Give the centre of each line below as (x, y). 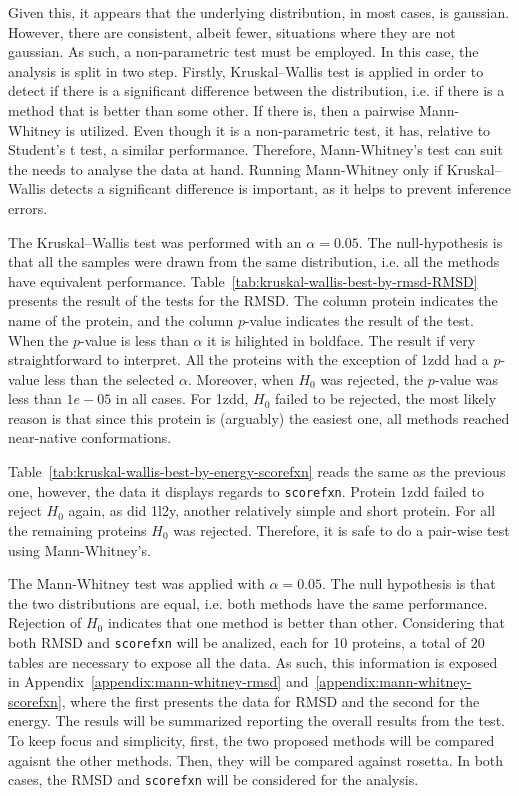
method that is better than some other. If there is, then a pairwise (211, 109)
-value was (466, 378)
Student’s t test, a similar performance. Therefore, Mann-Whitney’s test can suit (255, 149)
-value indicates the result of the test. (359, 319)
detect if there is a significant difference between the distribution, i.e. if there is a (256, 90)
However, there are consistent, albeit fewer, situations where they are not (232, 31)
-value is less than (134, 339)
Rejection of (45, 622)
